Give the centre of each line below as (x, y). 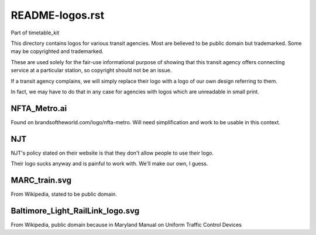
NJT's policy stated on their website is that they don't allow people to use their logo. (112, 153)
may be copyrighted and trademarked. (57, 51)
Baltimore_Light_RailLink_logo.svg (75, 211)
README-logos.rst (58, 15)
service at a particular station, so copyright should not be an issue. (91, 71)
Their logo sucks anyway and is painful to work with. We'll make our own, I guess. (109, 164)
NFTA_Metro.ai (39, 108)
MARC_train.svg (41, 180)
